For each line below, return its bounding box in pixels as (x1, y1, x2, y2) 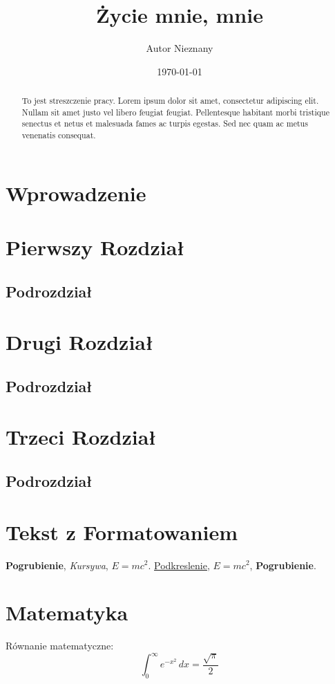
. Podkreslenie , (148, 557, 210, 572)
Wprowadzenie (6, 178, 146, 207)
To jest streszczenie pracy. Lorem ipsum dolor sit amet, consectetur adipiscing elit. (21, 95, 319, 107)
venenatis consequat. (21, 129, 96, 141)
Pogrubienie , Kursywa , (6, 557, 108, 572)
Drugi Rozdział (6, 328, 153, 356)
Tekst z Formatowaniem (6, 517, 238, 546)
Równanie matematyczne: (6, 638, 114, 653)
